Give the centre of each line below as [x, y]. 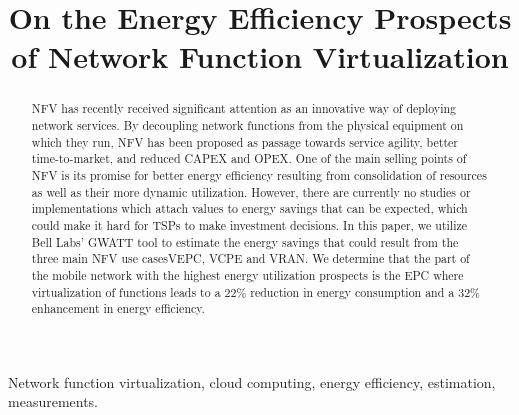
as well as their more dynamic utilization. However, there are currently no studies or [251, 191]
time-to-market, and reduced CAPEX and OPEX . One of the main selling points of [249, 158]
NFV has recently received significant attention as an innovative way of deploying [243, 108]
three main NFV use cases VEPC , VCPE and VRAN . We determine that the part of [250, 258]
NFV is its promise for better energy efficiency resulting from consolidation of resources [259, 174]
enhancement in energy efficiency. [118, 308]
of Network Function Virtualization [260, 56]
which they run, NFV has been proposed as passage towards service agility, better [245, 141]
